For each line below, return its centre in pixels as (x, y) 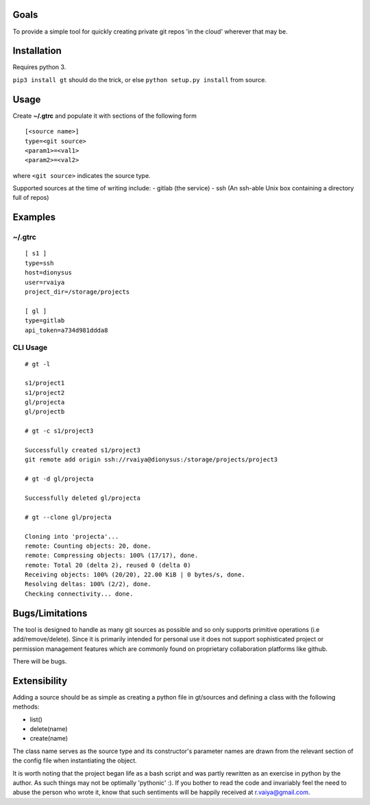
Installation (37, 51)
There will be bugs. (40, 661)
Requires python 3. (39, 67)
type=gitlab (45, 321)
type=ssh (39, 263)
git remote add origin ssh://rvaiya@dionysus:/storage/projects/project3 (151, 460)
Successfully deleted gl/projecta (83, 498)
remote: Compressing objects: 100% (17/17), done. (112, 555)
